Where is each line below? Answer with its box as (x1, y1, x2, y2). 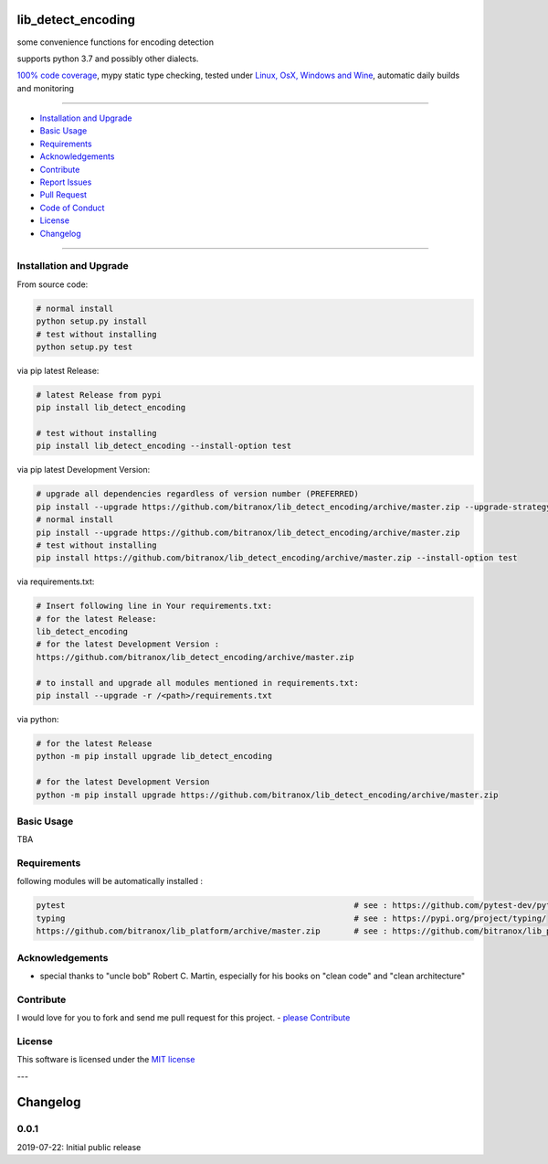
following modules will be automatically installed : (16, 876, 204, 887)
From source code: (16, 279, 89, 290)
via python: (16, 714, 59, 725)
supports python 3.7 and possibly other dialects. (16, 53, 199, 64)
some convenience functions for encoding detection (16, 37, 215, 48)
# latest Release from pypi (36, 390, 162, 400)
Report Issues (39, 176, 92, 187)
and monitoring (16, 82, 75, 93)
